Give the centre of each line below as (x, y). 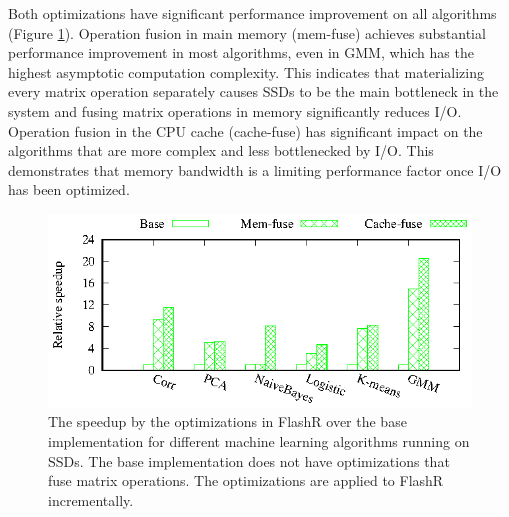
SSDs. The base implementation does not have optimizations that (249, 460)
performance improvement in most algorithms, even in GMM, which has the (241, 52)
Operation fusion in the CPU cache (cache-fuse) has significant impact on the (245, 130)
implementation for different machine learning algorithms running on (259, 440)
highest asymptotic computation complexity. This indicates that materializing (246, 71)
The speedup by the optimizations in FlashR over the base (227, 421)
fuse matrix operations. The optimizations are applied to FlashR (246, 480)
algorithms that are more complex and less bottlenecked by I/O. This (221, 150)
